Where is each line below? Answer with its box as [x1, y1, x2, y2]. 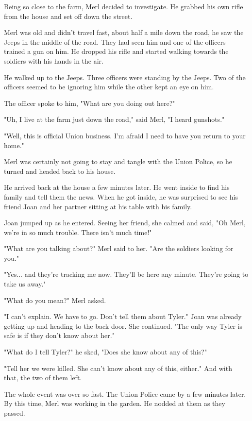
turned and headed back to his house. [4, 166, 116, 176]
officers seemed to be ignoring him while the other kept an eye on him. [4, 82, 214, 92]
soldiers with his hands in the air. [4, 55, 103, 66]
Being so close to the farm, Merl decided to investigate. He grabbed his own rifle [4, 1, 243, 11]
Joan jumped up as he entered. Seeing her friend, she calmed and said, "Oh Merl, [4, 218, 246, 228]
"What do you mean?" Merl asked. [4, 295, 106, 305]
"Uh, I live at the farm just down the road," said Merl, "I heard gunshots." [4, 114, 225, 124]
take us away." [4, 279, 46, 289]
